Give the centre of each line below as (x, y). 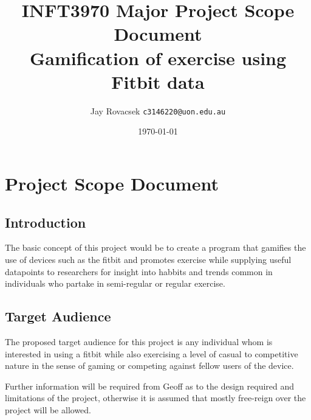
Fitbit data (158, 81)
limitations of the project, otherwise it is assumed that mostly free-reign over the (155, 398)
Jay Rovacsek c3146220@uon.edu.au (158, 110)
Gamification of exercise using (158, 58)
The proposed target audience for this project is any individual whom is (139, 341)
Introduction (46, 222)
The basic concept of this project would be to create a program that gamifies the (155, 247)
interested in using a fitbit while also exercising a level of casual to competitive (152, 353)
